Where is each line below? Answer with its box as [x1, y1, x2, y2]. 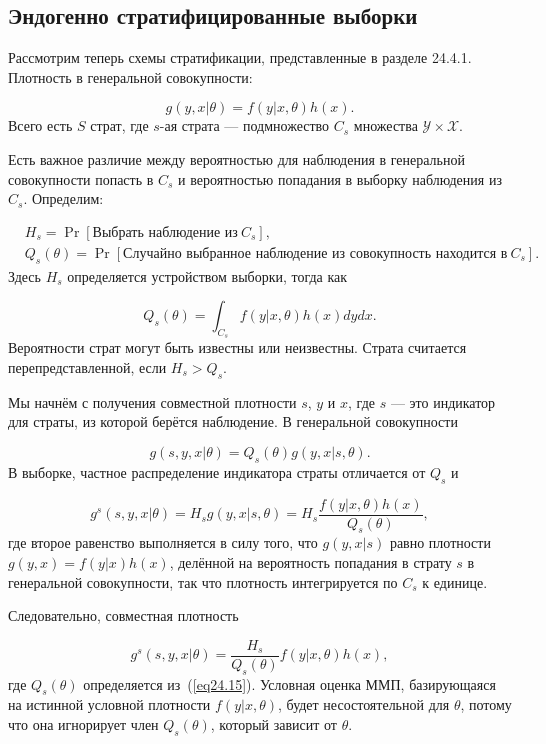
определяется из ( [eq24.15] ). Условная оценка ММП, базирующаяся [83, 673, 496, 694]
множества [353, 115, 418, 136]
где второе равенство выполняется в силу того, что [8, 532, 318, 553]
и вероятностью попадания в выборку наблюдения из [178, 168, 502, 189]
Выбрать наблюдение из [92, 225, 238, 240]
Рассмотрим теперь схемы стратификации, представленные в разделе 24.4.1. [8, 47, 472, 68]
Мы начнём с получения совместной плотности [8, 391, 297, 412]
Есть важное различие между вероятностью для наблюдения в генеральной [8, 148, 465, 169]
